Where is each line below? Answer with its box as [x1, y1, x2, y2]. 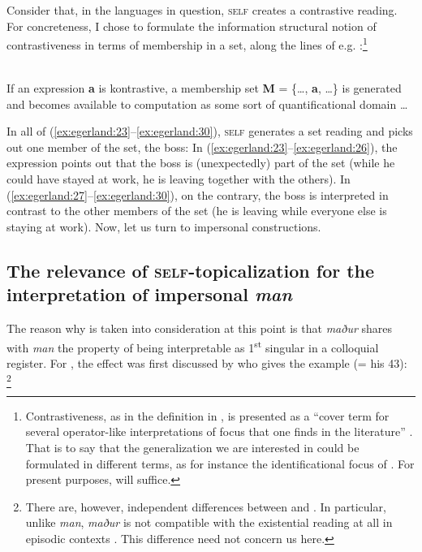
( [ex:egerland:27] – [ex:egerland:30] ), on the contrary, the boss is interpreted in [6, 186, 389, 203]
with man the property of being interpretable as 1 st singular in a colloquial [6, 336, 379, 356]
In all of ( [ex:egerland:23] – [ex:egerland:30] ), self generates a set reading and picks [6, 123, 413, 140]
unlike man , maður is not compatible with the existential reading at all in [25, 514, 393, 531]
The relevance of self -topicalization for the [6, 257, 375, 282]
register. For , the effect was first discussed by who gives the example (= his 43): [6, 354, 407, 371]
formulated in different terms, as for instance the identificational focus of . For [25, 455, 415, 472]
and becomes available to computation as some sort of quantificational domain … [6, 95, 408, 112]
